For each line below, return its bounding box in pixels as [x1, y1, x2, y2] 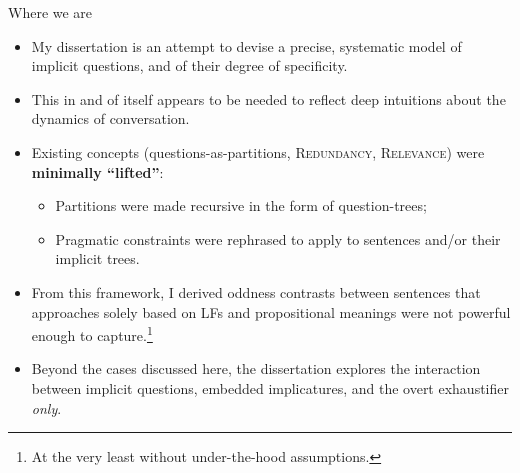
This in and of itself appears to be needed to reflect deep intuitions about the [31, 88, 506, 109]
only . [31, 397, 62, 418]
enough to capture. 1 [31, 322, 153, 345]
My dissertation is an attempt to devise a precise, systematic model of [31, 35, 462, 56]
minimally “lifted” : [31, 161, 164, 182]
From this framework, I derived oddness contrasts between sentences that [31, 281, 481, 302]
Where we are [8, 2, 93, 22]
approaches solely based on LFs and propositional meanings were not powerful [31, 301, 511, 322]
